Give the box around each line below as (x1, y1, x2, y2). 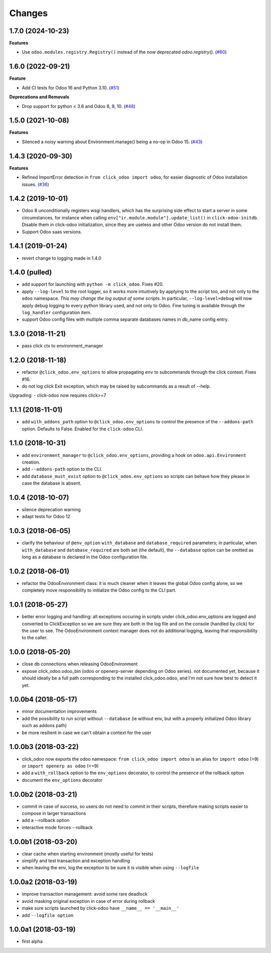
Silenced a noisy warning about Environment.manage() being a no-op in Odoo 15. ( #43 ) (22, 139, 203, 145)
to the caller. (22, 635, 48, 641)
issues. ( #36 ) (22, 181, 50, 187)
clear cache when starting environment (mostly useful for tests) (22, 851, 154, 857)
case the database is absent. (22, 480, 82, 487)
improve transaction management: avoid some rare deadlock (22, 891, 148, 897)
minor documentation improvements (22, 708, 97, 714)
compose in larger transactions (22, 810, 86, 816)
